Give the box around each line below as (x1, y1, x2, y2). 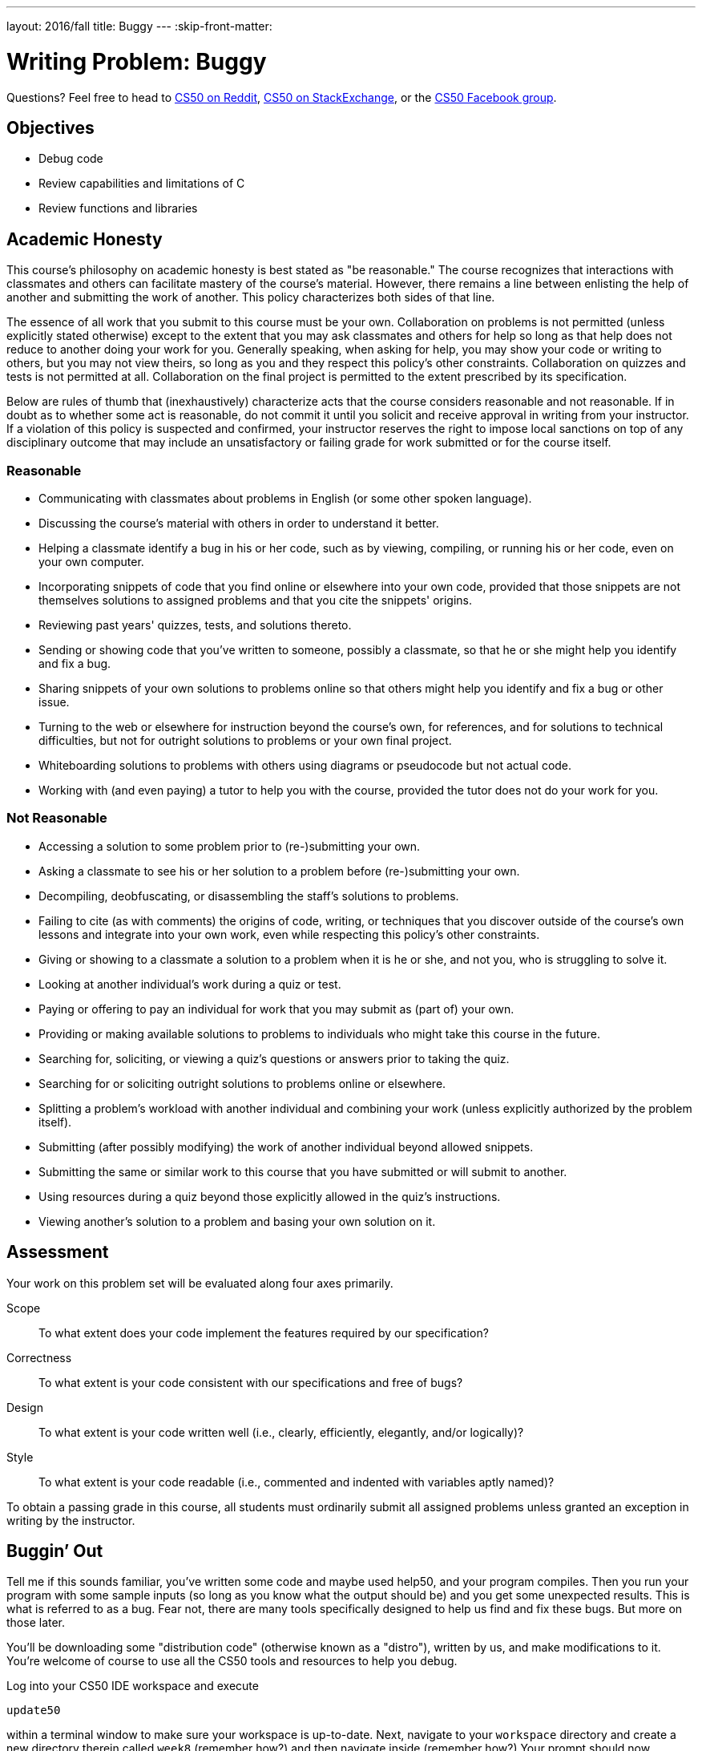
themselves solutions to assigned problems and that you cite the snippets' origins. (38, 592, 473, 607)
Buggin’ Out (6, 1540, 103, 1561)
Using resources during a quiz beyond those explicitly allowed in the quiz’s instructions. (38, 1189, 501, 1203)
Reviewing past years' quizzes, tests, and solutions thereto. (38, 617, 352, 632)
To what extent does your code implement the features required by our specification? (38, 1325, 489, 1340)
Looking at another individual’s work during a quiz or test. (38, 977, 341, 991)
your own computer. (38, 554, 144, 568)
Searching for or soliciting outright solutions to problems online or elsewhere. (38, 1076, 446, 1090)
